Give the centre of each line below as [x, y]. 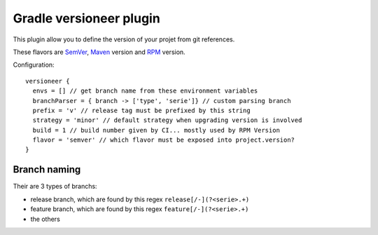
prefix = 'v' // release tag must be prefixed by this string [142, 110]
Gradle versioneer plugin [86, 18]
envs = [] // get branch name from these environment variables [145, 91]
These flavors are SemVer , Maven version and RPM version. [99, 52]
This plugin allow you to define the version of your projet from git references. [124, 39]
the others [45, 219]
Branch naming [47, 169]
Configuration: [34, 65]
